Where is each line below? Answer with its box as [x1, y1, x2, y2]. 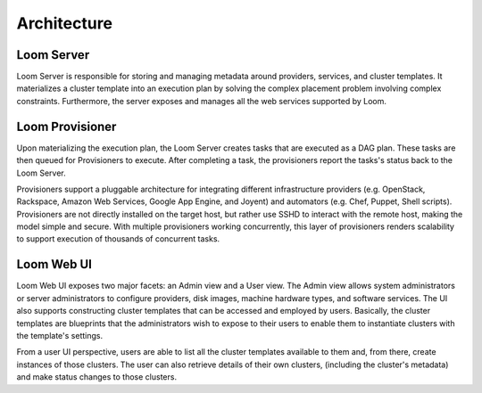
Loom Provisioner [16, 119, 117, 134]
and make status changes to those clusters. [16, 372, 178, 382]
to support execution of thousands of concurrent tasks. [16, 233, 220, 244]
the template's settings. [16, 330, 103, 340]
